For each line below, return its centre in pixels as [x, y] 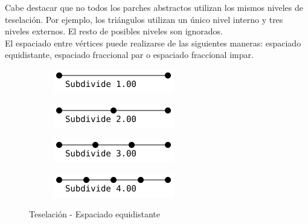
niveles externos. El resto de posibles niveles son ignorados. [114, 31]
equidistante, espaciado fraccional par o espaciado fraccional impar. [129, 55]
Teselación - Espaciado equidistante [95, 214]
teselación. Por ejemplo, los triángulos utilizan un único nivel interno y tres [144, 19]
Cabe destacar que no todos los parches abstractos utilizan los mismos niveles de [154, 7]
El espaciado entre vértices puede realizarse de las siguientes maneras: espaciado [153, 43]
